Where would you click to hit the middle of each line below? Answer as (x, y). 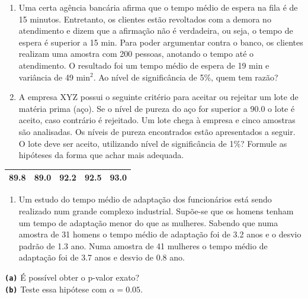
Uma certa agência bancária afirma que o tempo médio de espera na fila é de (158, 7)
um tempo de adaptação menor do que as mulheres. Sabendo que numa (148, 222)
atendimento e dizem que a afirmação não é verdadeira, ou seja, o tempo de (156, 30)
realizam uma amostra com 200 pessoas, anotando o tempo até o (136, 54)
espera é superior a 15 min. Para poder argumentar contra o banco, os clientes (161, 42)
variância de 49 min (54, 77)
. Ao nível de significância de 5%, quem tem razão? (186, 77)
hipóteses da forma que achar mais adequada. (101, 155)
